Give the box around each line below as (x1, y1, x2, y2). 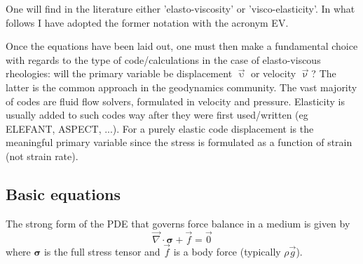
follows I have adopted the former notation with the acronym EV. (6, 15, 289, 29)
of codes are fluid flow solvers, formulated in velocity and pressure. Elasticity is (6, 93, 345, 108)
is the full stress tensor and (43, 244, 160, 258)
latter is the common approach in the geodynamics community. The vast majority (6, 79, 357, 94)
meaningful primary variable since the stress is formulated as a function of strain (6, 135, 352, 150)
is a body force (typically (173, 244, 281, 258)
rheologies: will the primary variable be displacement (6, 66, 233, 81)
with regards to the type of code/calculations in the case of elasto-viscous (6, 52, 321, 67)
